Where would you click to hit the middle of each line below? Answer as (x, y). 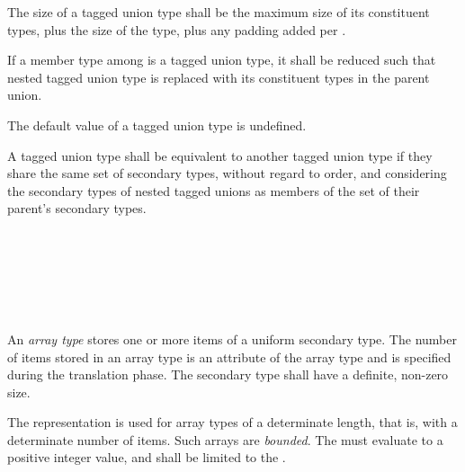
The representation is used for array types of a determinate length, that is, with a (232, 422)
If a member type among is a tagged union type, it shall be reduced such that (222, 60)
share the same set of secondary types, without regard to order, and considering (227, 173)
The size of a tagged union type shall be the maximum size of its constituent (219, 12)
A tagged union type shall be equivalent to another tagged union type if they (220, 155)
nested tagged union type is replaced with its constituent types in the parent (219, 77)
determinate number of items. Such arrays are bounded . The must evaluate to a (225, 439)
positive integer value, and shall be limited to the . (147, 457)
